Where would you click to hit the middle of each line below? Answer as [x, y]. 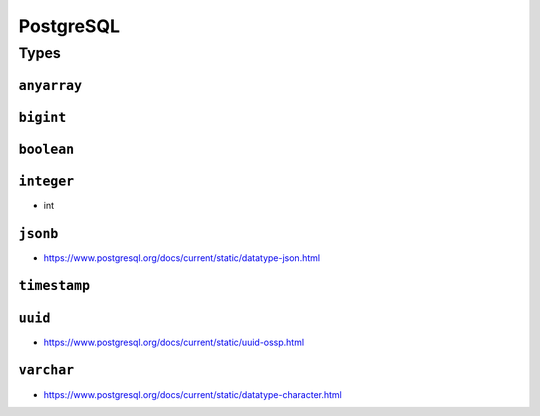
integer [46, 181]
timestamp [54, 286]
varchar [46, 370]
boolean [46, 149]
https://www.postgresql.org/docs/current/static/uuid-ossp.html [174, 342]
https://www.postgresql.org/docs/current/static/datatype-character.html [192, 394]
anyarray [50, 85]
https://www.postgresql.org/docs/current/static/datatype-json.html [181, 257]
